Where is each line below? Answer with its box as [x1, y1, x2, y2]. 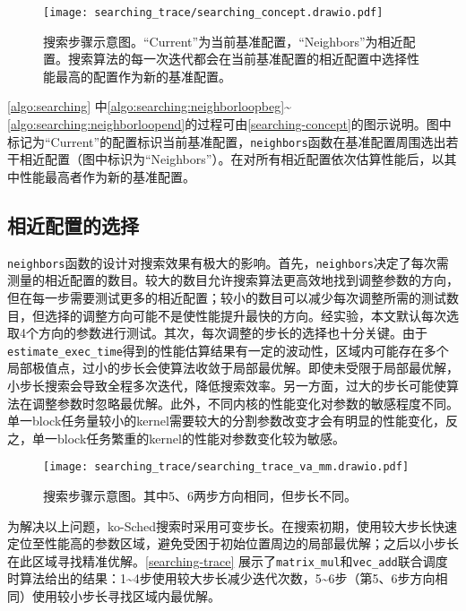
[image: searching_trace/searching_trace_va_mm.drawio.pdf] [43, 460, 410, 474]
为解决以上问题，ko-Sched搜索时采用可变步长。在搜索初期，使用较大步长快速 [7, 516, 458, 535]
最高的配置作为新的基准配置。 [55, 66, 231, 85]
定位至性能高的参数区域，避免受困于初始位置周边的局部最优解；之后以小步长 [7, 534, 459, 553]
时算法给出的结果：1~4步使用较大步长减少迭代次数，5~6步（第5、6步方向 [7, 569, 436, 588]
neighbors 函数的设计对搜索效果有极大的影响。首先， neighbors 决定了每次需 [7, 253, 449, 271]
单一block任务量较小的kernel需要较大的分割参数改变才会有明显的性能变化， [7, 411, 445, 430]
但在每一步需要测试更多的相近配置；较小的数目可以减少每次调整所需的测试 [7, 288, 446, 306]
